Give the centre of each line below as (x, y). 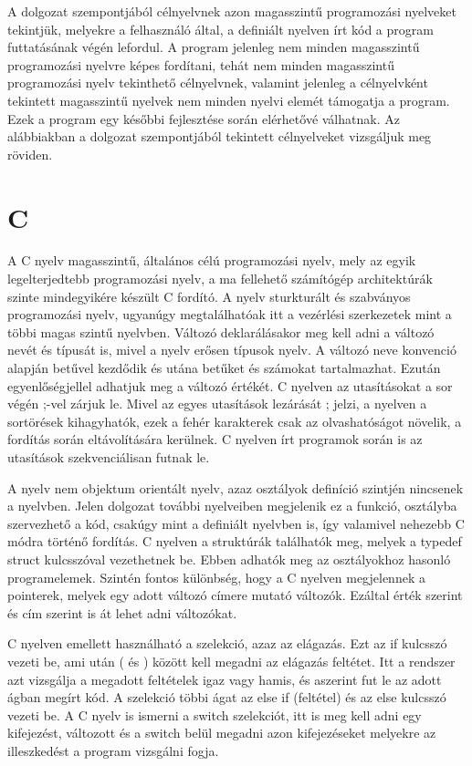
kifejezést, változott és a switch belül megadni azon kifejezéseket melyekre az (222, 733)
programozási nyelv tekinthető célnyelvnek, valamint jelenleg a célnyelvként (218, 83)
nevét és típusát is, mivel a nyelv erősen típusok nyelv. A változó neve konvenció (232, 350)
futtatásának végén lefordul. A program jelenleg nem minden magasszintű (214, 47)
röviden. (30, 154)
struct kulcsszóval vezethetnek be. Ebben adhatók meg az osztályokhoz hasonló (229, 559)
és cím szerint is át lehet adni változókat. (122, 612)
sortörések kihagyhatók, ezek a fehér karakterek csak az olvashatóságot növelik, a (235, 421)
